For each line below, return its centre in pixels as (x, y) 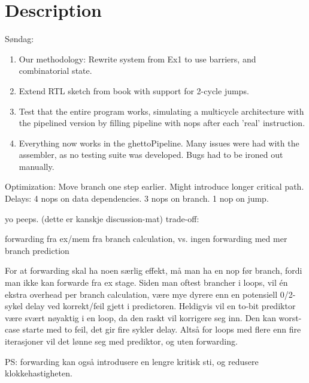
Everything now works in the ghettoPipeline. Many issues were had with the (159, 143)
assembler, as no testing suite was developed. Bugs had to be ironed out (151, 155)
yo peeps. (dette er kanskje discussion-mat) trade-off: (102, 218)
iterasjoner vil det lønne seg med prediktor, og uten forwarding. (121, 341)
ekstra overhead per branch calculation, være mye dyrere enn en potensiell (141, 294)
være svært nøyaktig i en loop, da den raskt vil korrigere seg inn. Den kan (140, 317)
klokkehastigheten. (39, 373)
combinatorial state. (55, 71)
